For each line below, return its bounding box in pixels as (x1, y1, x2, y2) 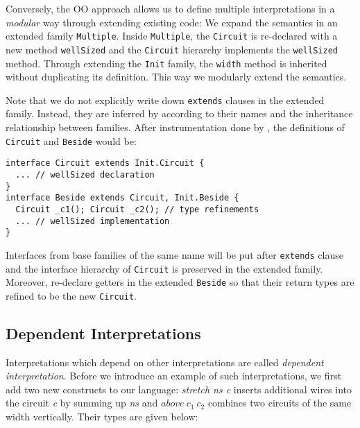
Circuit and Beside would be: (6, 133, 137, 148)
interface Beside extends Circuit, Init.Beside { (6, 193, 239, 203)
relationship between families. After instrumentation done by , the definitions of (6, 120, 345, 134)
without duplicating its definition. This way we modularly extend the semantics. (6, 69, 347, 84)
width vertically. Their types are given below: (6, 409, 198, 424)
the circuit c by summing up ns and (6, 395, 158, 410)
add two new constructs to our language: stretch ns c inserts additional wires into (6, 382, 352, 396)
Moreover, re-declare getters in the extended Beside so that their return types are (6, 275, 354, 289)
